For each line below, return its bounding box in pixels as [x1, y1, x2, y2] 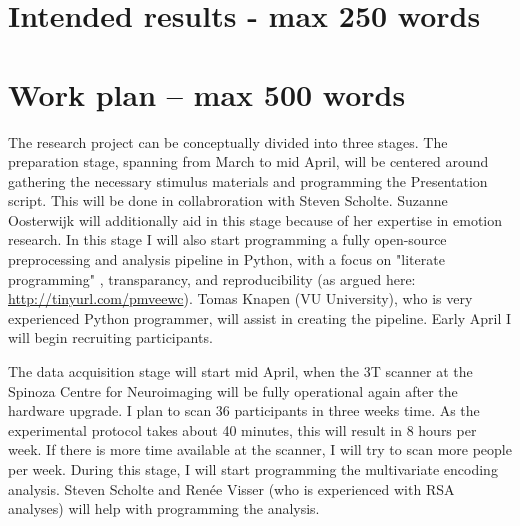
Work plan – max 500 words [8, 73, 406, 114]
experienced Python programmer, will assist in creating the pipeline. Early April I [8, 307, 511, 328]
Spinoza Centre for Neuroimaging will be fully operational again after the [8, 380, 458, 401]
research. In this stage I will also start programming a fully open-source [8, 229, 447, 250]
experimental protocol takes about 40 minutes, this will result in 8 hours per [8, 419, 477, 440]
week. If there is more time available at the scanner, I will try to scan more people [8, 439, 512, 460]
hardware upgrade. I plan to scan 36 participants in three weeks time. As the [8, 400, 480, 421]
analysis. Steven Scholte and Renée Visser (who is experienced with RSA [8, 478, 455, 499]
